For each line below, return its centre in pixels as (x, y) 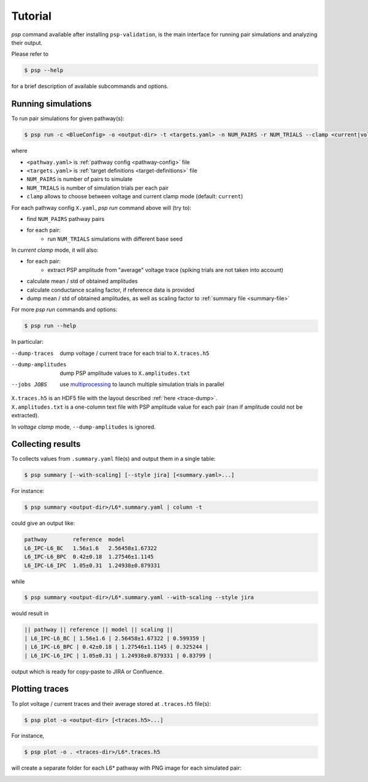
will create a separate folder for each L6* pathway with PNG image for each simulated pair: (126, 768)
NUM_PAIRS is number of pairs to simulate (80, 179)
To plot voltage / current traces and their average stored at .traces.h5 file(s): (111, 703)
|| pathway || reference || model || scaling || (99, 630)
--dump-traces (33, 353)
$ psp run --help (50, 326)
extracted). (25, 416)
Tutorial (32, 16)
